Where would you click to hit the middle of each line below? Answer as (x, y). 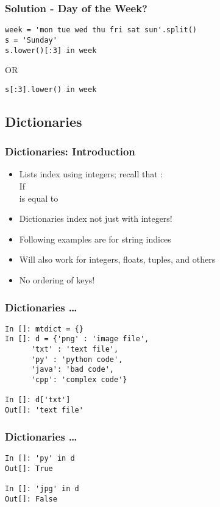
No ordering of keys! (57, 280)
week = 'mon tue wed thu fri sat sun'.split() (101, 30)
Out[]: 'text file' (44, 410)
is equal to (39, 198)
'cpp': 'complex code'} (79, 380)
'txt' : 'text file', (75, 349)
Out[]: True (29, 468)
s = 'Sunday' (31, 40)
